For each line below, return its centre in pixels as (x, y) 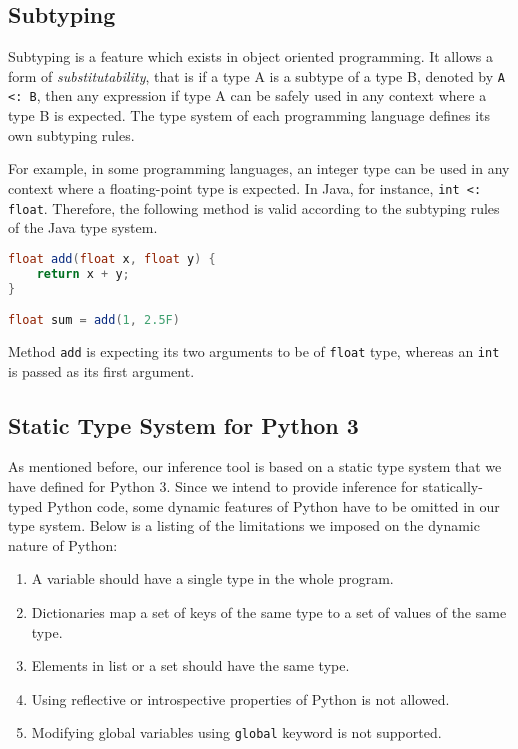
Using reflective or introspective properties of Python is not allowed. (240, 698)
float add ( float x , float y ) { (112, 258)
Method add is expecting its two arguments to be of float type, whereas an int (254, 350)
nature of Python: (63, 544)
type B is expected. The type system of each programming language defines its (249, 115)
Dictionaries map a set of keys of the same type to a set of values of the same (269, 611)
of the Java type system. (83, 227)
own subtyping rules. (71, 134)
